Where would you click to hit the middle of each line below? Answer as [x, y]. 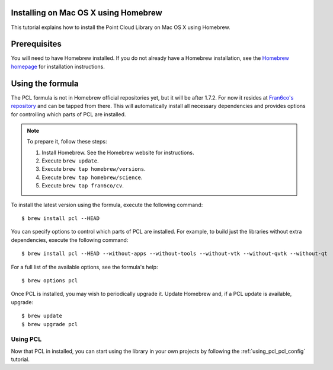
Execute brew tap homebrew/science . [92, 177]
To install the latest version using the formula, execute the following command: [107, 205]
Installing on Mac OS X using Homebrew [87, 13]
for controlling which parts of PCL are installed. [68, 114]
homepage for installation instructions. [58, 66]
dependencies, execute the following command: [70, 240]
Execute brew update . [70, 161]
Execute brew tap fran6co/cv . [83, 186]
